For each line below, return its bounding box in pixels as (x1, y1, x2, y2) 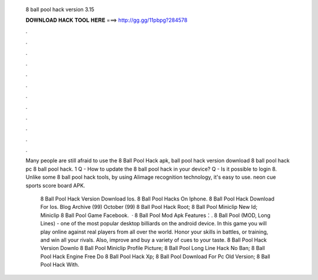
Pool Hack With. (40, 261, 79, 268)
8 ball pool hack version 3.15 (25, 6, 94, 13)
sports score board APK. (25, 182, 85, 189)
